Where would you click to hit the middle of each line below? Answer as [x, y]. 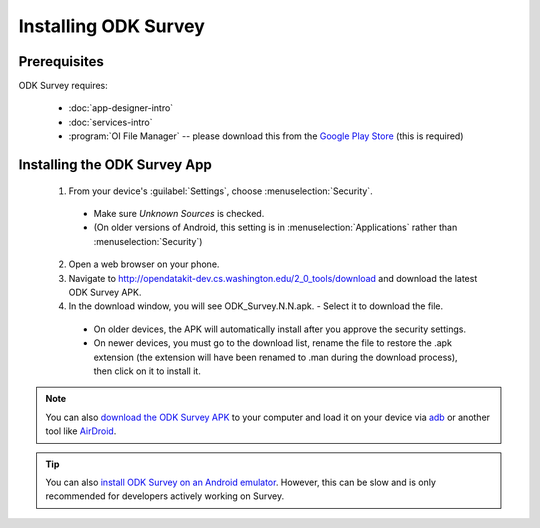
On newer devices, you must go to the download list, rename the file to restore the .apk [272, 343]
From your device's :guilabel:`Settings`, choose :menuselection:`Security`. [221, 191]
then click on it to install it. [147, 371]
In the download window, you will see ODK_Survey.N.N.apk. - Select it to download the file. [256, 306]
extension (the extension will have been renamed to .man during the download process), [276, 357]
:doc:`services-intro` [111, 122]
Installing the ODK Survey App [115, 165]
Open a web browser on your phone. [144, 264]
